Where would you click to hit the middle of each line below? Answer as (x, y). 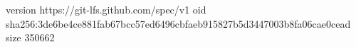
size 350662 (30, 37)
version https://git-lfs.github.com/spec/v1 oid (106, 9)
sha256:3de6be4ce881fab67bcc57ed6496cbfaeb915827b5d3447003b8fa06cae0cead (178, 23)
